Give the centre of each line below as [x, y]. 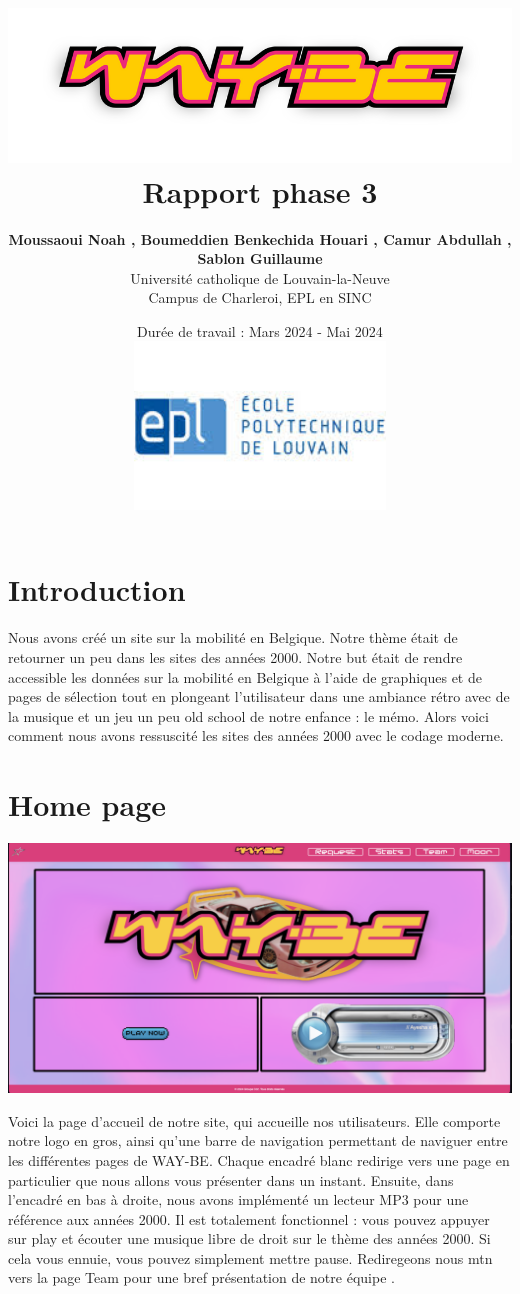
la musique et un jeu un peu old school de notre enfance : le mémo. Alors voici [248, 715]
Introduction [97, 589]
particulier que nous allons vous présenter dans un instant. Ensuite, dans [231, 1179]
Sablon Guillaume [260, 258]
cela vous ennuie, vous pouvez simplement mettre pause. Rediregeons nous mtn [250, 1257]
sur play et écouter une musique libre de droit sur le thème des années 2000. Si [249, 1238]
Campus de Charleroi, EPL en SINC [260, 297]
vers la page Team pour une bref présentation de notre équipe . [201, 1277]
